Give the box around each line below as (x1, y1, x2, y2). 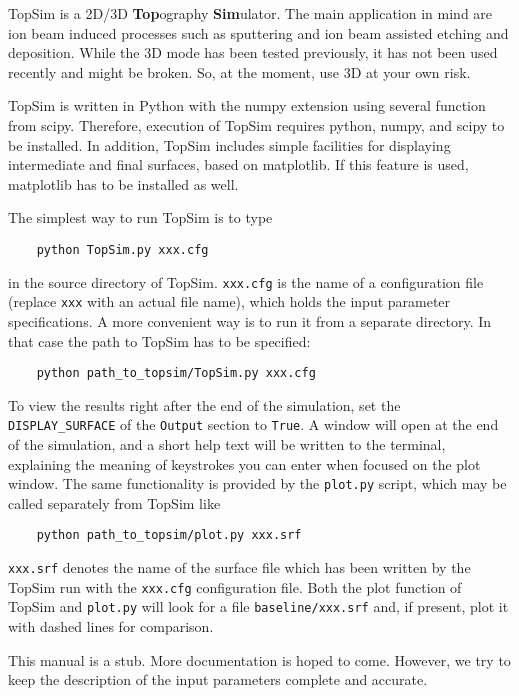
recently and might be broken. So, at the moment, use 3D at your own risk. (8, 61, 471, 82)
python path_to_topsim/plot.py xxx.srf (36, 528, 302, 543)
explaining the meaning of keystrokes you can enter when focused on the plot (8, 453, 481, 474)
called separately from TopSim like (8, 492, 221, 513)
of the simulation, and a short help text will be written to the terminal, (8, 434, 446, 454)
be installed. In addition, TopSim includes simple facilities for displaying (8, 134, 451, 155)
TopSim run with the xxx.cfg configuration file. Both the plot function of (8, 576, 462, 597)
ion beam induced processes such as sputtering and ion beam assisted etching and (8, 22, 509, 43)
